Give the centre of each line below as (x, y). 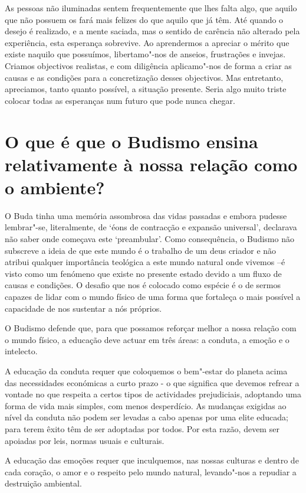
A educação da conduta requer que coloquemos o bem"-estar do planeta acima (146, 370)
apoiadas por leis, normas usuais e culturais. (85, 440)
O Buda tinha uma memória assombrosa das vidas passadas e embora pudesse (146, 215)
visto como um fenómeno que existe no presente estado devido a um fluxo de (143, 273)
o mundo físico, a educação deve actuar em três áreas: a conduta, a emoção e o (147, 339)
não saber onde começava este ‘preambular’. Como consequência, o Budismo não (149, 239)
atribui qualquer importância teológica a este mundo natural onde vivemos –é (145, 262)
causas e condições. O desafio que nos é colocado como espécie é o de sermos (143, 285)
